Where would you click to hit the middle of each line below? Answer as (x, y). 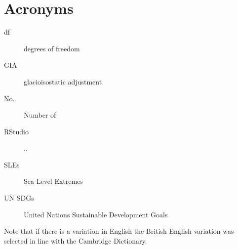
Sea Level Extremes (53, 181)
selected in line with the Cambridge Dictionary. (76, 240)
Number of (40, 115)
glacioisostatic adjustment (63, 81)
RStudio (16, 131)
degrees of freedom (52, 48)
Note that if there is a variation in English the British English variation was (119, 231)
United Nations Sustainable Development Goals (96, 214)
